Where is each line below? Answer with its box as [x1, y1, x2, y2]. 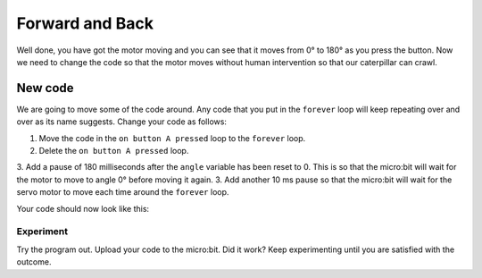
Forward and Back [16, 13, 154, 33]
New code [16, 80, 75, 96]
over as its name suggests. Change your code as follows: [16, 116, 228, 127]
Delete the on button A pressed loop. [38, 146, 189, 156]
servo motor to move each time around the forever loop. [16, 187, 229, 198]
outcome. [16, 257, 52, 267]
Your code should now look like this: [16, 203, 150, 214]
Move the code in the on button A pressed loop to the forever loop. [38, 132, 306, 143]
